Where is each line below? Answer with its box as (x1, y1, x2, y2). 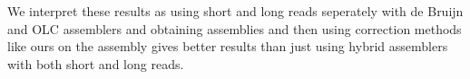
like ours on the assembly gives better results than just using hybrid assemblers (7, 37, 448, 56)
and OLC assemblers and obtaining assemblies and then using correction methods (7, 19, 462, 38)
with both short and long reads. (7, 54, 184, 73)
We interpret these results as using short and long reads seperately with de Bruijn (7, 2, 464, 20)
